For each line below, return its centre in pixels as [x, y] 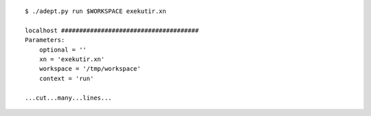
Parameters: [45, 40]
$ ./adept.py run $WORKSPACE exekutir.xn [95, 11]
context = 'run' [66, 78]
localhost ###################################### [112, 30]
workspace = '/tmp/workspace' [90, 69]
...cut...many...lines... [69, 97]
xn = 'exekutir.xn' [72, 59]
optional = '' [63, 49]
